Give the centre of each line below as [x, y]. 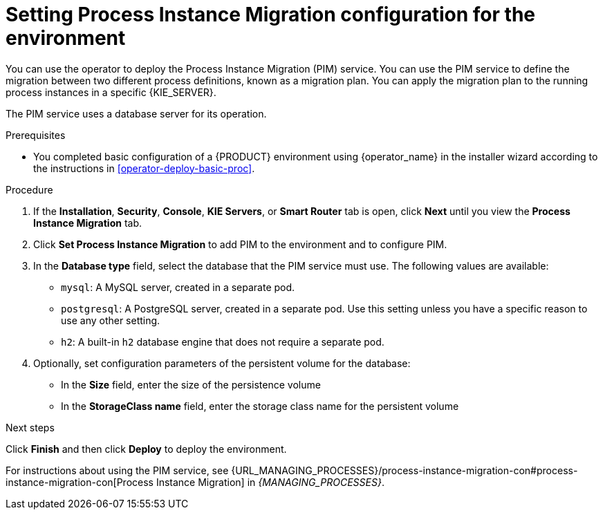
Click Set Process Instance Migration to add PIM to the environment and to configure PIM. [240, 244]
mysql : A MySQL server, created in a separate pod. [178, 287]
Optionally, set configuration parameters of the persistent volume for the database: [222, 363]
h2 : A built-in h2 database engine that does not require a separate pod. [223, 341]
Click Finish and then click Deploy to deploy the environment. [146, 449]
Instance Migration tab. [88, 223]
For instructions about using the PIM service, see [117, 470]
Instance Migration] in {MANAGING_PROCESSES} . [270, 482]
